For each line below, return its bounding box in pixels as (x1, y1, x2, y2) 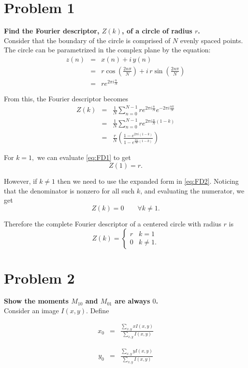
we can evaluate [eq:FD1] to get (37, 152, 131, 162)
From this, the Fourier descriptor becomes (4, 94, 129, 104)
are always (115, 296, 150, 306)
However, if (4, 176, 37, 186)
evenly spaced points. (180, 35, 243, 45)
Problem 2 (4, 268, 75, 288)
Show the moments (4, 296, 69, 306)
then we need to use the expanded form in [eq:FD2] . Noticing (57, 176, 239, 186)
